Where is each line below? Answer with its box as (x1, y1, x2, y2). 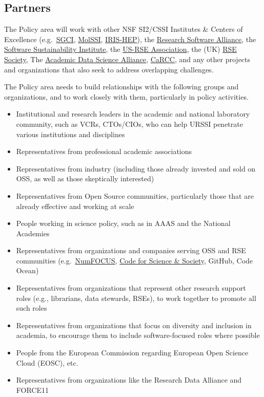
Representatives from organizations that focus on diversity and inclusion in (16, 319, 252, 330)
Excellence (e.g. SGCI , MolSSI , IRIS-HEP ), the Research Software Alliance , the (4, 33, 256, 44)
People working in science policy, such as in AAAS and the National (16, 218, 231, 229)
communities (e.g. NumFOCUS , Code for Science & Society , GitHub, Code (16, 255, 253, 266)
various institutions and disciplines (16, 128, 125, 139)
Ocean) (16, 265, 39, 276)
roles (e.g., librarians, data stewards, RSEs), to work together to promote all (16, 292, 256, 303)
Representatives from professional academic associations (16, 146, 192, 157)
